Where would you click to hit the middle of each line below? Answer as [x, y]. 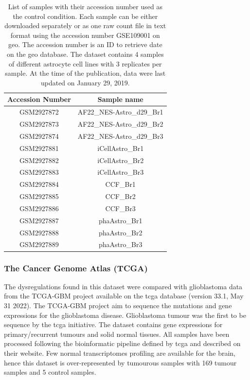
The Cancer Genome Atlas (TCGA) [76, 268]
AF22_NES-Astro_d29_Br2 [120, 124]
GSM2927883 [39, 172]
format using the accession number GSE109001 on [85, 35]
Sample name [120, 99]
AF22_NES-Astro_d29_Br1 [120, 112]
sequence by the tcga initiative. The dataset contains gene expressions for [113, 324]
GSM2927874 [39, 136]
